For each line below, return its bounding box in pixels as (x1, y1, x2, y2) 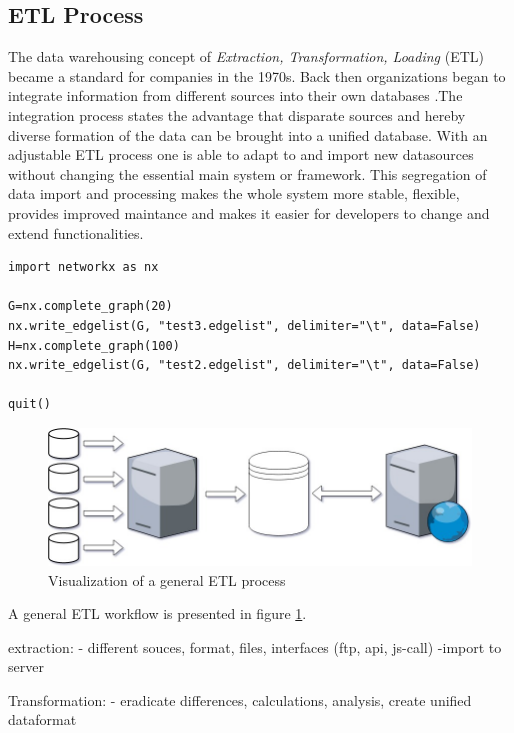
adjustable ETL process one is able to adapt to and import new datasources (8, 144, 474, 165)
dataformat (8, 709, 77, 730)
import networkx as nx (8, 260, 159, 275)
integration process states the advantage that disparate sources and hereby (8, 104, 466, 125)
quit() (8, 397, 51, 412)
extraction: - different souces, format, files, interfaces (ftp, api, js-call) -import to (8, 636, 502, 657)
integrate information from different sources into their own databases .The (8, 85, 463, 106)
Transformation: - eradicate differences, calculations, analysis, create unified (8, 689, 472, 710)
